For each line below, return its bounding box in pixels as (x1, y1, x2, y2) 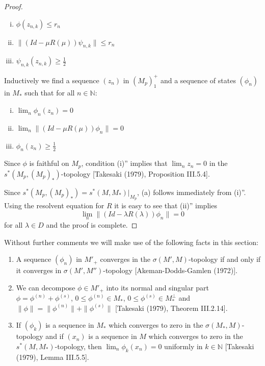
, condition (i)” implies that (81, 158, 168, 168)
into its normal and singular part (106, 282, 209, 292)
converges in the (100, 254, 150, 264)
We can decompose (16, 282, 75, 292)
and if (45, 331, 64, 341)
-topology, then (55, 340, 102, 351)
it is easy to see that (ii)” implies (114, 200, 217, 211)
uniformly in (164, 340, 203, 351)
